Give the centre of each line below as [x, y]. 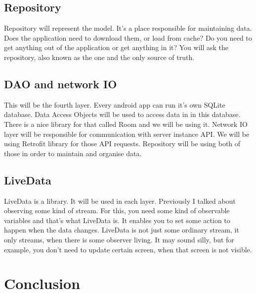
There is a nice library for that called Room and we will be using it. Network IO [126, 124]
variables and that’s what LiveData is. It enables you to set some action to [117, 220]
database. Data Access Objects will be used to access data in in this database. [122, 114]
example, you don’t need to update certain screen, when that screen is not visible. [128, 249]
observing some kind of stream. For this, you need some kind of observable [117, 210]
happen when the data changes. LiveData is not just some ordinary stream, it [122, 230]
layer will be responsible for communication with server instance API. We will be [127, 134]
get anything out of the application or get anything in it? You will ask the [116, 47]
